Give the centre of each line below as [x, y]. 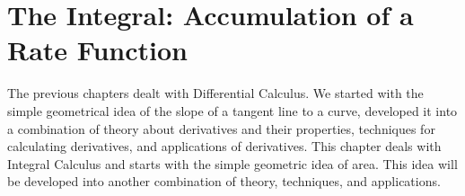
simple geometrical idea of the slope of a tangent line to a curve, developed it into [232, 110]
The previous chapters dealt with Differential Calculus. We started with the [215, 93]
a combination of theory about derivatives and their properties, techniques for [221, 128]
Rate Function [97, 50]
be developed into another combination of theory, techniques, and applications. [224, 181]
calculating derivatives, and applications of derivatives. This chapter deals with [224, 146]
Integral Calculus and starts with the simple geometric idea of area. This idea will [232, 163]
